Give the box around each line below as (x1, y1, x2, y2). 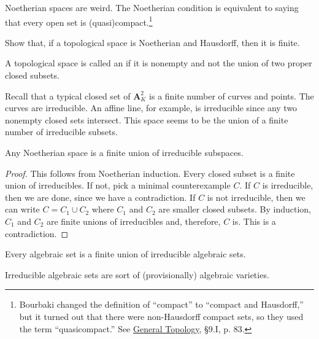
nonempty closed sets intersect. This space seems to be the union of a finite (5, 113, 288, 126)
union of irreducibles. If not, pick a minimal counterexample (5, 179, 231, 192)
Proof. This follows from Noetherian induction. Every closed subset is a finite (5, 166, 295, 179)
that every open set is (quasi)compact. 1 (5, 14, 153, 28)
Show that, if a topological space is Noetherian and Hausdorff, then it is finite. (5, 36, 300, 49)
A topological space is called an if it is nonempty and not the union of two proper (5, 56, 312, 69)
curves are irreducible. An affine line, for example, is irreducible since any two (5, 101, 298, 114)
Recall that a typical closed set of (5, 89, 131, 102)
